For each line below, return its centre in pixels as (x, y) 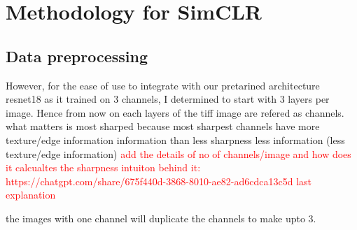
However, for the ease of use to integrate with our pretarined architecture (163, 85)
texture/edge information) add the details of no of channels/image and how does (178, 153)
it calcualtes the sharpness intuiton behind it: (103, 167)
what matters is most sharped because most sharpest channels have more (163, 126)
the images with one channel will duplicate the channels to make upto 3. (161, 218)
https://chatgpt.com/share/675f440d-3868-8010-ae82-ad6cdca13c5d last (159, 181)
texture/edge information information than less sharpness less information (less (175, 139)
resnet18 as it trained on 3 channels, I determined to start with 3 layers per (168, 99)
